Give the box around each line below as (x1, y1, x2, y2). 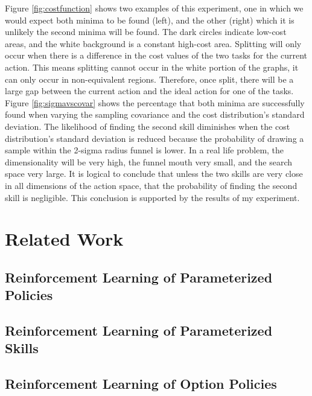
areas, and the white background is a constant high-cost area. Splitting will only (5, 37, 302, 49)
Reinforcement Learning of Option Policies (5, 374, 277, 393)
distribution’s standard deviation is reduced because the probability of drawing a (5, 132, 304, 144)
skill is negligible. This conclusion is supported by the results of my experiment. (5, 191, 300, 203)
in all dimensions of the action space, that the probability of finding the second (5, 179, 298, 191)
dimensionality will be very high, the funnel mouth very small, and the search (5, 155, 292, 168)
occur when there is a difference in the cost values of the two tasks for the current (5, 49, 308, 62)
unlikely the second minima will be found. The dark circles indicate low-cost (5, 25, 287, 38)
